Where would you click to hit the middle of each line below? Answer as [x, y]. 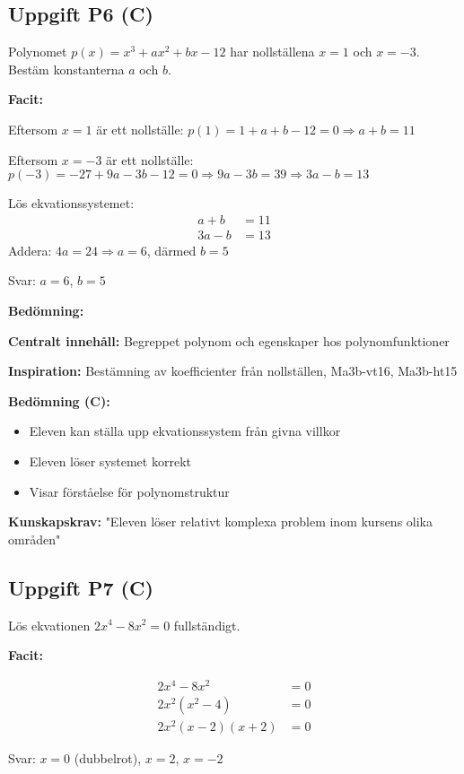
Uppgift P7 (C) [81, 587]
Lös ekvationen [49, 625]
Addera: [30, 250]
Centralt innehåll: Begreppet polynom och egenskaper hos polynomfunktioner [229, 340]
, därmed [171, 250]
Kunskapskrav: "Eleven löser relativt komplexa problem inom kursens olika [221, 522]
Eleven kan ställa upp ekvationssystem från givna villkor [185, 431]
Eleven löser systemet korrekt [110, 461]
